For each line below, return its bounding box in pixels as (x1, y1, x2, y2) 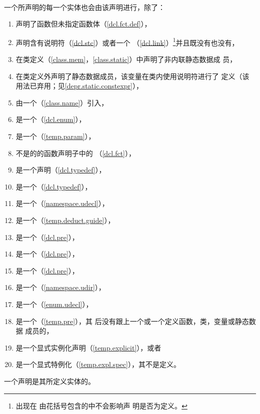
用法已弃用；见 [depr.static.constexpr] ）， (15, 80, 143, 91)
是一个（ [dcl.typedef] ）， (15, 181, 92, 191)
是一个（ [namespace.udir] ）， (15, 282, 105, 292)
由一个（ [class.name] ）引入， (15, 97, 108, 107)
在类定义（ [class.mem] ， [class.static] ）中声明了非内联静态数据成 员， (15, 54, 237, 64)
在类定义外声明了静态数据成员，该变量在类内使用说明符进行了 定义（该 (15, 70, 249, 81)
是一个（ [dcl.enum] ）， (15, 114, 86, 124)
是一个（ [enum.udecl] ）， (15, 298, 93, 309)
